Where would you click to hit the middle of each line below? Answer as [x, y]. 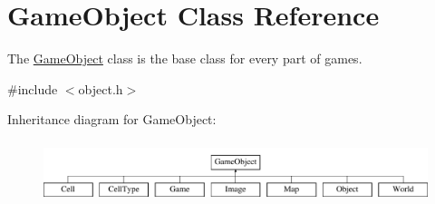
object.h [101, 88]
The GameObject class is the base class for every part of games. [185, 58]
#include [33, 88]
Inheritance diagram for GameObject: [112, 119]
